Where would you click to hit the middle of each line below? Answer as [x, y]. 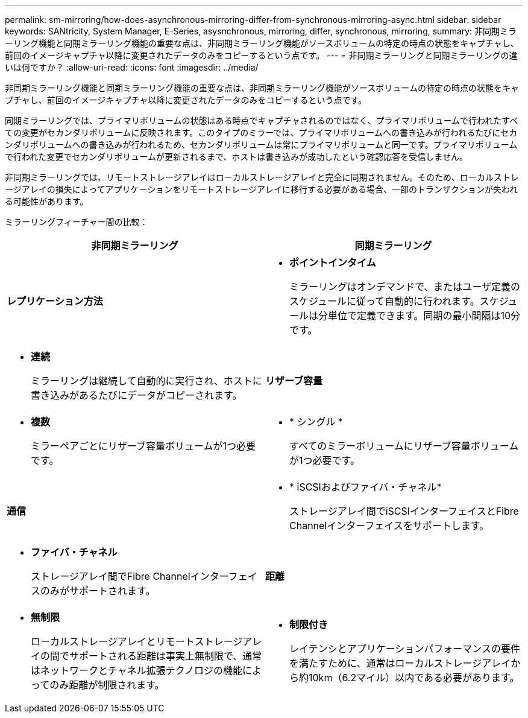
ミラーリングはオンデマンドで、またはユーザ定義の [405, 287]
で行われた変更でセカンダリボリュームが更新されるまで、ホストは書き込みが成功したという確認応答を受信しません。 [236, 157]
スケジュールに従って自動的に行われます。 [385, 301]
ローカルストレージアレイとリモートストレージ [137, 641]
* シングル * [316, 422]
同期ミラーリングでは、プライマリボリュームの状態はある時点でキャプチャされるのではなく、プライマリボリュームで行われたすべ [262, 120]
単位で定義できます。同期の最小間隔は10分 [424, 316]
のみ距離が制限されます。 [107, 685]
